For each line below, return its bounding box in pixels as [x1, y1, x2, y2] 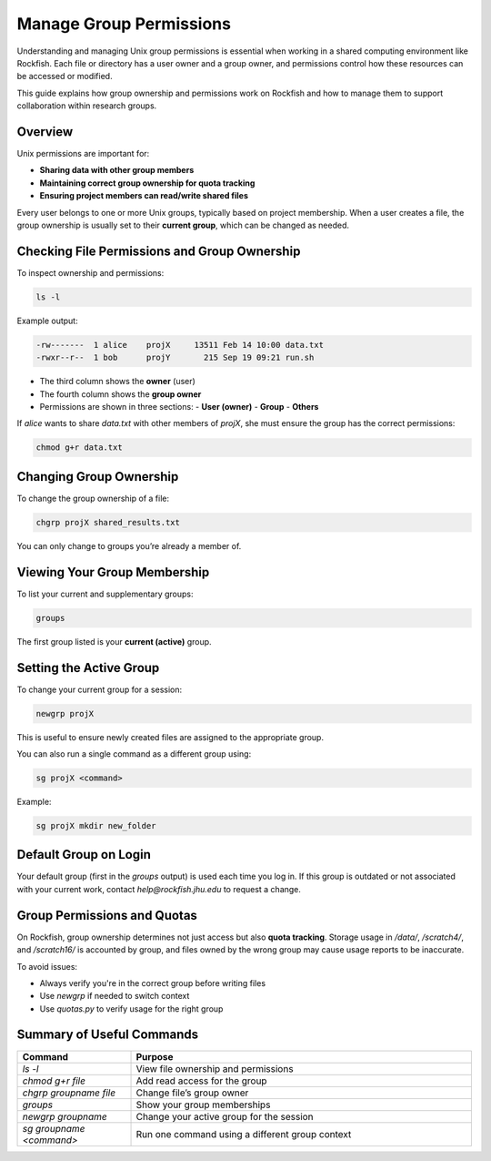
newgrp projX [35, 708, 95, 718]
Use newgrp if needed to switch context [39, 991, 190, 1002]
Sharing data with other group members [39, 165, 195, 176]
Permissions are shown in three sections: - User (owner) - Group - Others [39, 401, 319, 412]
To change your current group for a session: [16, 684, 183, 695]
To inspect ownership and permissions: [16, 267, 165, 278]
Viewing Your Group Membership [16, 565, 210, 580]
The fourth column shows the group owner [39, 388, 202, 400]
